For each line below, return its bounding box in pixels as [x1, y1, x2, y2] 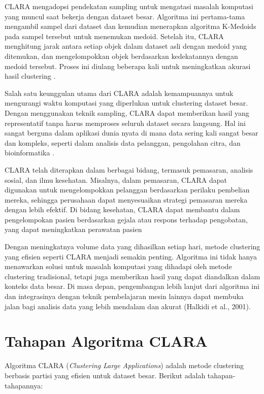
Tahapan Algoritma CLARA [5, 331, 208, 351]
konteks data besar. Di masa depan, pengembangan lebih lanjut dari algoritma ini [5, 281, 259, 291]
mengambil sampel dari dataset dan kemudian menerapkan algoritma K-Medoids [5, 21, 256, 31]
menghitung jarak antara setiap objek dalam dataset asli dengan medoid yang [5, 41, 247, 51]
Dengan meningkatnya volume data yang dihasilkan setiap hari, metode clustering [5, 241, 260, 252]
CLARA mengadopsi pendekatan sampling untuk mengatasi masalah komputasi [5, 1, 254, 11]
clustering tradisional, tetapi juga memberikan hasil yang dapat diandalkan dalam [5, 271, 260, 281]
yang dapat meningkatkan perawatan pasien [5, 224, 142, 235]
